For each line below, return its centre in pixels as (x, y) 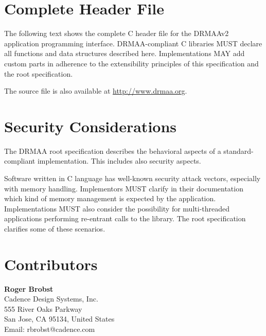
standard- (238, 151)
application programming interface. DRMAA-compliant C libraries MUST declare (133, 43)
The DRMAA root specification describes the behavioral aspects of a (113, 151)
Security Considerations (91, 126)
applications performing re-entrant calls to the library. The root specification (125, 218)
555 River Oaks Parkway (43, 308)
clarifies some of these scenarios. (55, 228)
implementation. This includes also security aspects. (119, 161)
